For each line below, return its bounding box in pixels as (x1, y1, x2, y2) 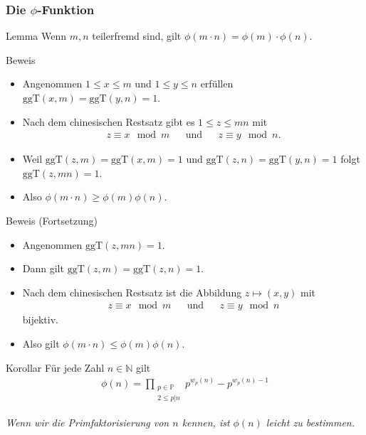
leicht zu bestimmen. (266, 414, 355, 429)
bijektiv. (22, 312, 58, 327)
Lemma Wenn (6, 28, 66, 43)
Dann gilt (22, 261, 64, 276)
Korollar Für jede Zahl (6, 360, 105, 375)
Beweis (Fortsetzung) (6, 213, 98, 227)
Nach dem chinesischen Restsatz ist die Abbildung (22, 284, 242, 299)
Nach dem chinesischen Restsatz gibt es (22, 114, 195, 129)
